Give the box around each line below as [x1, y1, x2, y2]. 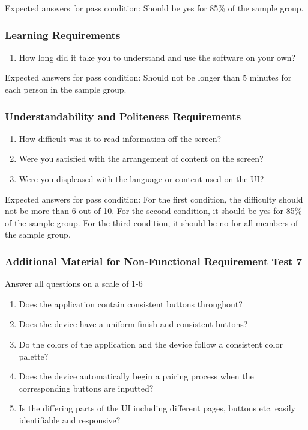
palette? [19, 349, 49, 362]
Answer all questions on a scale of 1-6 [5, 277, 143, 290]
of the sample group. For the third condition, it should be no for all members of [5, 216, 298, 229]
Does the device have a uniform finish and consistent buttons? [19, 318, 248, 330]
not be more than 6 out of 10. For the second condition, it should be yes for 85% [5, 204, 302, 217]
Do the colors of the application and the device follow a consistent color [19, 337, 283, 350]
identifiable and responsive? [19, 413, 121, 426]
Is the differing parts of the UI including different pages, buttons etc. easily [19, 402, 295, 414]
